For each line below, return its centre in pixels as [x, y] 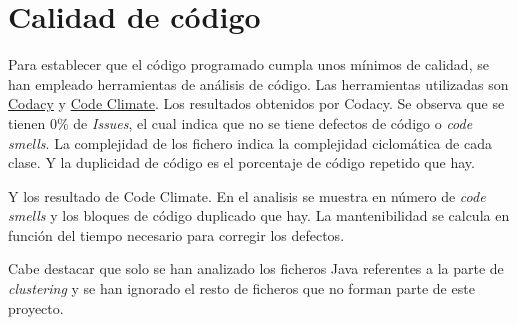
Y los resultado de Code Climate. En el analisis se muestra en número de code [247, 195]
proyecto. [36, 307]
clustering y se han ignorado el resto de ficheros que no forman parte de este [241, 288]
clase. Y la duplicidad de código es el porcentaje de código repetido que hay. [241, 162]
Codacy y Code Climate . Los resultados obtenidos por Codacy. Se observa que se [256, 103]
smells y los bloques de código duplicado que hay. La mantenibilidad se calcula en [259, 215]
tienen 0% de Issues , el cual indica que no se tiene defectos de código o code [240, 122]
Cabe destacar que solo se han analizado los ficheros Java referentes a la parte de [256, 268]
